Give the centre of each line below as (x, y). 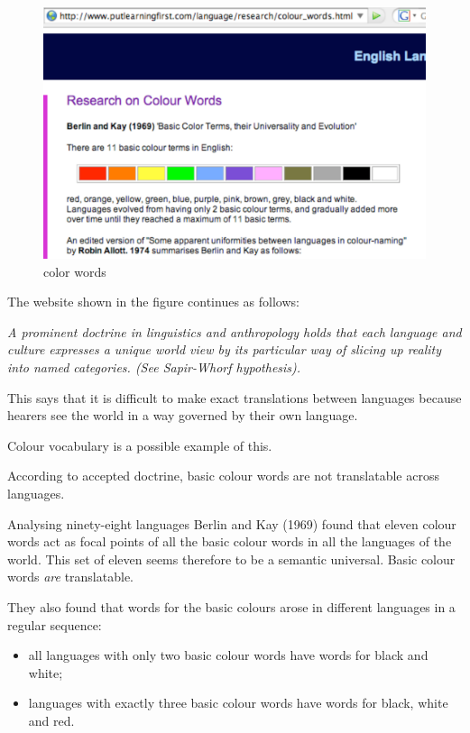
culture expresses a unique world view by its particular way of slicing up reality (225, 349)
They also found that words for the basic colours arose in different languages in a (231, 606)
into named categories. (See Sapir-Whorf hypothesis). (154, 367)
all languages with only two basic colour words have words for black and (228, 655)
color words (75, 271)
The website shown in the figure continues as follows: (153, 302)
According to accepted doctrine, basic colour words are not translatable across (223, 476)
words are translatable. (70, 577)
